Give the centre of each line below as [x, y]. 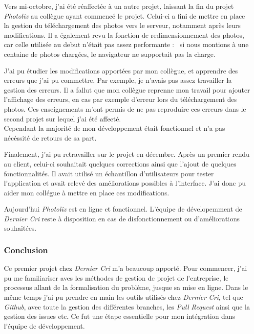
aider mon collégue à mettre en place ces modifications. [87, 192]
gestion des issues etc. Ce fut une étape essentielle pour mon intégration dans [120, 316]
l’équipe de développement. [44, 325]
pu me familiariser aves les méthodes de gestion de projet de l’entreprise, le [116, 277]
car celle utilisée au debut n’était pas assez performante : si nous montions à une [126, 44]
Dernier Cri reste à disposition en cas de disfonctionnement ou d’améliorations [122, 218]
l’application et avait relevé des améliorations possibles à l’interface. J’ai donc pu [125, 183]
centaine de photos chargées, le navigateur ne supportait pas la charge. [110, 54]
